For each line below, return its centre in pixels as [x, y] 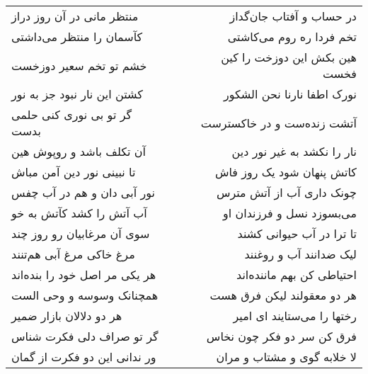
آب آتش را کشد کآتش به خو [79, 213]
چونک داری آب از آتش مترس [286, 192]
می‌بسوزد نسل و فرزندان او [289, 213]
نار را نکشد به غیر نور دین [294, 151]
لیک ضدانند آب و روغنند [300, 254]
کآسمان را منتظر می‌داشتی [77, 36]
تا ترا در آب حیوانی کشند [297, 233]
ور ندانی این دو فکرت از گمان [84, 357]
